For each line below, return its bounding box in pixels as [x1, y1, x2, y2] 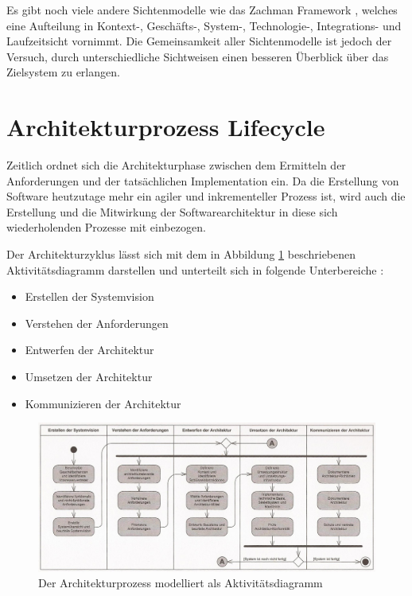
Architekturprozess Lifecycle [6, 111, 325, 143]
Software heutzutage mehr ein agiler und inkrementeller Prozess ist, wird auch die [6, 188, 406, 205]
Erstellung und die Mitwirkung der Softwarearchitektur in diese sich [6, 203, 338, 220]
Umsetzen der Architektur [25, 368, 153, 385]
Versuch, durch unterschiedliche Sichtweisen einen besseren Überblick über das [6, 48, 389, 64]
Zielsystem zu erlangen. [6, 64, 120, 80]
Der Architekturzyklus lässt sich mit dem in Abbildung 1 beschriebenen [6, 246, 356, 263]
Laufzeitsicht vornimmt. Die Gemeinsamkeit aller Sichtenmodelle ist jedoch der [6, 33, 392, 49]
